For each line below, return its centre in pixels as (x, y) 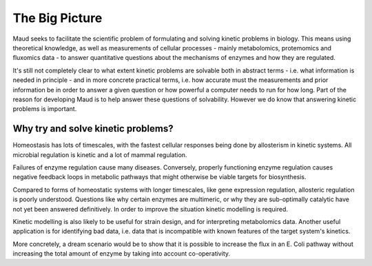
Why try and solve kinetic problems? (93, 129)
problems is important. (45, 109)
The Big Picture (58, 18)
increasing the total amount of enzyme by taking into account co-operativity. (122, 254)
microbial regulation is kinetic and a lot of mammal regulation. (100, 154)
